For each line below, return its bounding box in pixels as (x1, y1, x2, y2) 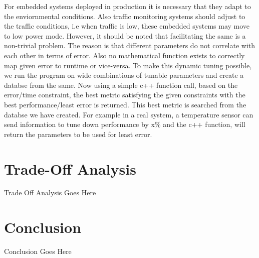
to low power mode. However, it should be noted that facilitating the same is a (4, 30, 246, 41)
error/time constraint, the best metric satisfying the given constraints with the (4, 89, 245, 100)
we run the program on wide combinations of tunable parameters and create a (4, 70, 244, 80)
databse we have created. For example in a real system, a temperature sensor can (4, 109, 253, 119)
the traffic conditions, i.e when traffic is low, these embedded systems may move (4, 21, 250, 31)
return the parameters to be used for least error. (4, 128, 152, 139)
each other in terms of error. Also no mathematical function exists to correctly (4, 50, 245, 60)
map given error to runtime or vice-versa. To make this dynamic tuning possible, (4, 60, 252, 70)
